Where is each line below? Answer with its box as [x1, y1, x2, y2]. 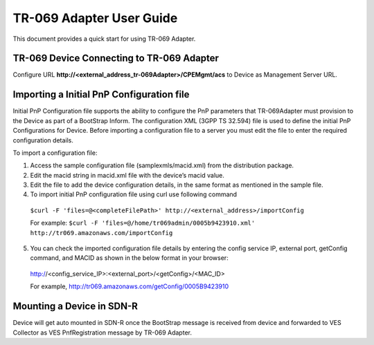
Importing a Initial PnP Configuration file [12, 88, 190, 100]
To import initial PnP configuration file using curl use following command [30, 190, 238, 198]
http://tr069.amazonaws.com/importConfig [30, 229, 173, 236]
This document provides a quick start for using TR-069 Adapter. [12, 35, 196, 43]
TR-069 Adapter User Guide [12, 10, 178, 26]
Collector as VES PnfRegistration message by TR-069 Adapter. [12, 328, 192, 337]
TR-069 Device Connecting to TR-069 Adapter [12, 53, 220, 64]
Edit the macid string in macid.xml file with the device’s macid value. [30, 171, 225, 179]
